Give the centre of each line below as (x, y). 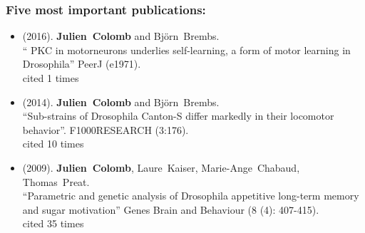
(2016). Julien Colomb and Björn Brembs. (121, 36)
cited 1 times (51, 78)
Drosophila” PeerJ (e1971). (82, 64)
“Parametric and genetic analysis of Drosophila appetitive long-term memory (191, 196)
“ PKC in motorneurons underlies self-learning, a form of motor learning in (186, 50)
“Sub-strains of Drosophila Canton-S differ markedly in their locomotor (178, 116)
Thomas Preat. (56, 181)
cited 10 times (53, 144)
